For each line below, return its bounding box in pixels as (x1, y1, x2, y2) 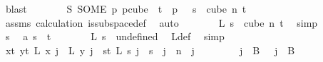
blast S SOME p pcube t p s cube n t (5, 1, 247, 15)
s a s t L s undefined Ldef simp (5, 29, 225, 44)
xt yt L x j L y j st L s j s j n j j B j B (5, 42, 295, 57)
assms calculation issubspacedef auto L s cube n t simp (5, 15, 318, 30)
